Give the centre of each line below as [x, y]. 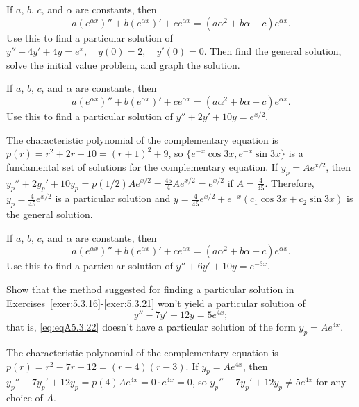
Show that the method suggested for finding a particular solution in [150, 289]
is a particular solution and [113, 198]
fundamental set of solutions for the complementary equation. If [142, 166]
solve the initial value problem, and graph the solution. [123, 64]
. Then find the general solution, [273, 51]
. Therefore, [290, 182]
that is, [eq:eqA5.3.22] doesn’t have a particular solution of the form [151, 327]
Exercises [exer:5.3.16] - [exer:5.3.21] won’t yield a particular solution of [156, 302]
